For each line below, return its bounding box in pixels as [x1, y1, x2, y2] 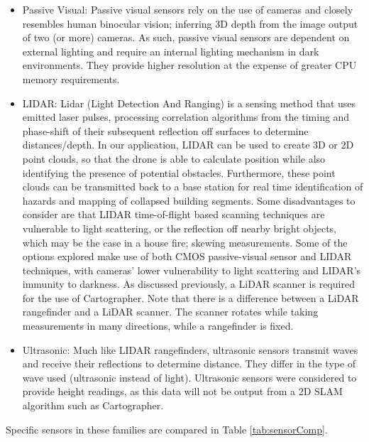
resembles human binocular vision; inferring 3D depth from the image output [22, 16, 358, 31]
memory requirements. [22, 71, 120, 86]
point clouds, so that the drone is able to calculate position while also [22, 151, 326, 166]
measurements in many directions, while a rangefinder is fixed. [22, 318, 294, 333]
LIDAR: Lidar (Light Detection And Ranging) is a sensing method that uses [22, 95, 356, 110]
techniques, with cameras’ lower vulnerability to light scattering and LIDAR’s [22, 262, 361, 277]
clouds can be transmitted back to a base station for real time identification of [22, 179, 363, 194]
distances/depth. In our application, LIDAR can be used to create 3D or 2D [22, 137, 354, 152]
